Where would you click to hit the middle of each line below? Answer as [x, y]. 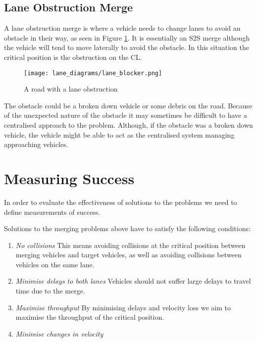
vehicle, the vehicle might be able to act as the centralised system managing [119, 134]
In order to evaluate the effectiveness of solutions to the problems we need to [121, 202]
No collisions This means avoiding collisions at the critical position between [130, 245]
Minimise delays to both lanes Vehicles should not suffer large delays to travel [133, 281]
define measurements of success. [52, 212]
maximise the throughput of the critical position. [90, 317]
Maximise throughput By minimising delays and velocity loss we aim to [123, 307]
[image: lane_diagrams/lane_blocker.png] [93, 73]
